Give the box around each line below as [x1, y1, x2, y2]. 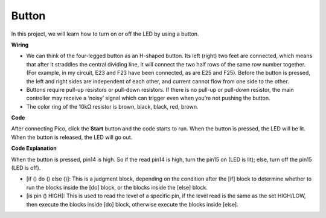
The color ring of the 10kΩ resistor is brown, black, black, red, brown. [26, 103, 199, 110]
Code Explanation [11, 145, 57, 152]
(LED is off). [11, 164, 41, 172]
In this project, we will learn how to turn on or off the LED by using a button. [11, 30, 199, 37]
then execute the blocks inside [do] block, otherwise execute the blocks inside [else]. [26, 200, 238, 208]
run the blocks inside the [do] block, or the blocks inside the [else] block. [26, 184, 208, 191]
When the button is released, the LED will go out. [11, 133, 133, 141]
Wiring [11, 41, 29, 48]
